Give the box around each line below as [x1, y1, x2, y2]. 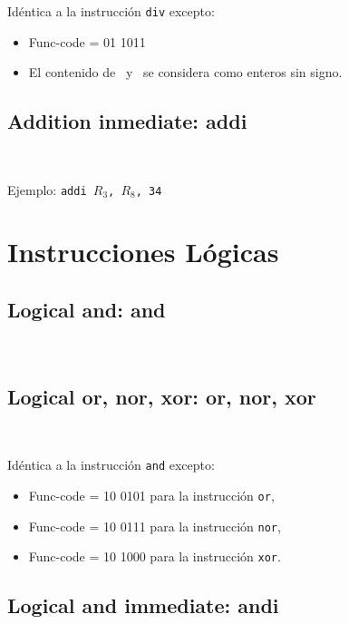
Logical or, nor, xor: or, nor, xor [7, 382, 316, 410]
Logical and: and [7, 296, 166, 324]
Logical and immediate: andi [7, 591, 279, 619]
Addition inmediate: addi [7, 107, 247, 135]
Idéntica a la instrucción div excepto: [7, 2, 215, 20]
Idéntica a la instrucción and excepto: [7, 455, 215, 474]
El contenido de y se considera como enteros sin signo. [28, 63, 343, 82]
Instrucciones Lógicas [7, 233, 279, 270]
